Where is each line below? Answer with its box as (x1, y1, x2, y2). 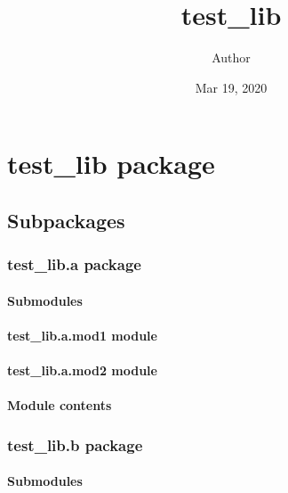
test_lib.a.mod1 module (7, 325, 157, 344)
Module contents (7, 396, 112, 415)
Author (212, 48, 251, 67)
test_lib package (7, 145, 215, 182)
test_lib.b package (7, 433, 143, 456)
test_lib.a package (7, 253, 141, 275)
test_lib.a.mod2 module (7, 361, 157, 380)
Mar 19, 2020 (195, 78, 268, 96)
